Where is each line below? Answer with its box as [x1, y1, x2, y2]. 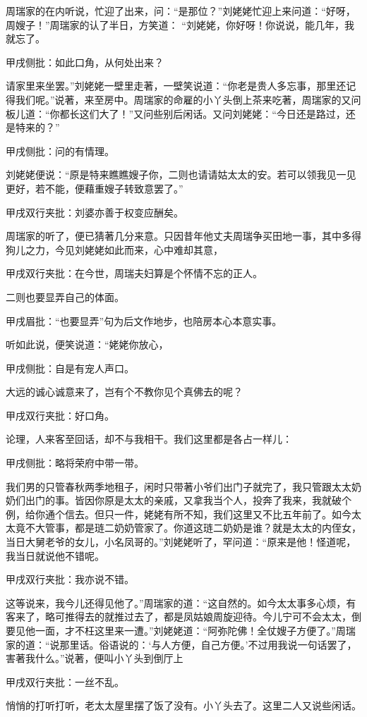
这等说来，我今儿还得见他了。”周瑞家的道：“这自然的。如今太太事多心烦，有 [6, 595, 356, 610]
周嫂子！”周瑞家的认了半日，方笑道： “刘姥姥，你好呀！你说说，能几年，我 [6, 17, 354, 32]
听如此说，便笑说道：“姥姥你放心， [6, 337, 169, 352]
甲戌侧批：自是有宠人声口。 [6, 360, 134, 375]
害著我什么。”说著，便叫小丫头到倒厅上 [6, 651, 183, 666]
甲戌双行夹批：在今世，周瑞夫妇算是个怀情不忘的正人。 [6, 266, 263, 281]
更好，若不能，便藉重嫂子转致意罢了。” [6, 180, 183, 195]
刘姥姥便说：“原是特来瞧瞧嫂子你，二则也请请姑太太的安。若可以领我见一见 [6, 167, 356, 182]
